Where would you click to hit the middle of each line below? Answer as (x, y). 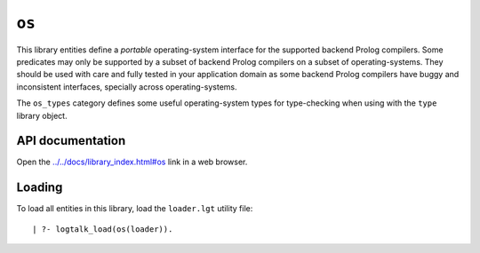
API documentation (71, 141)
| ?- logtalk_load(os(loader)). (103, 229)
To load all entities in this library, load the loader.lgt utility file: (135, 209)
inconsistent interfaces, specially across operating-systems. (127, 87)
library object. (42, 115)
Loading (40, 188)
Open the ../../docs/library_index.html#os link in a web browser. (132, 162)
